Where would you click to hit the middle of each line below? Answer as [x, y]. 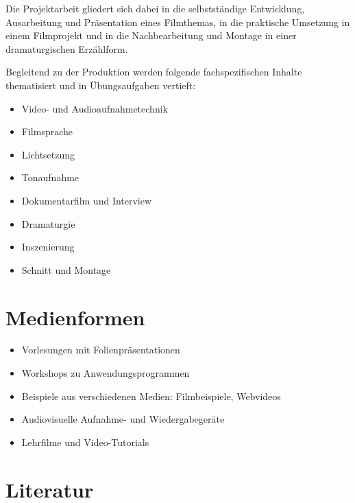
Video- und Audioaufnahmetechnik [95, 108]
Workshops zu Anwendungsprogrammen [106, 373]
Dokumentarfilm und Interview [87, 200]
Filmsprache [47, 131]
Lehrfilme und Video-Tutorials [85, 442]
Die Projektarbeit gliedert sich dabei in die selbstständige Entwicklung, [155, 8]
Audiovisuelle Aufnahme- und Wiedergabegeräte [123, 419]
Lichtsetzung [48, 154]
